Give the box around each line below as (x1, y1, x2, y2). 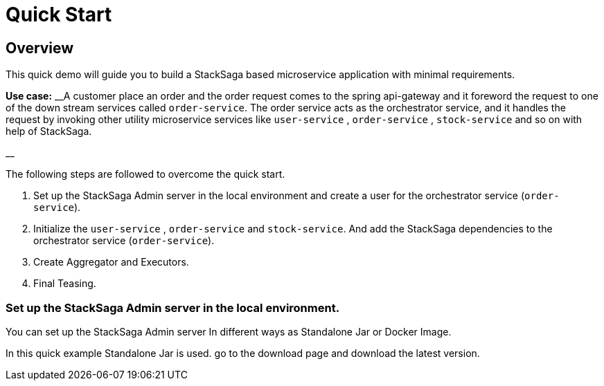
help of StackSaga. (6, 125, 92, 138)
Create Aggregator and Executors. (33, 256, 189, 268)
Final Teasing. (33, 277, 96, 290)
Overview (6, 39, 74, 57)
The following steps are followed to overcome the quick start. (6, 168, 285, 181)
